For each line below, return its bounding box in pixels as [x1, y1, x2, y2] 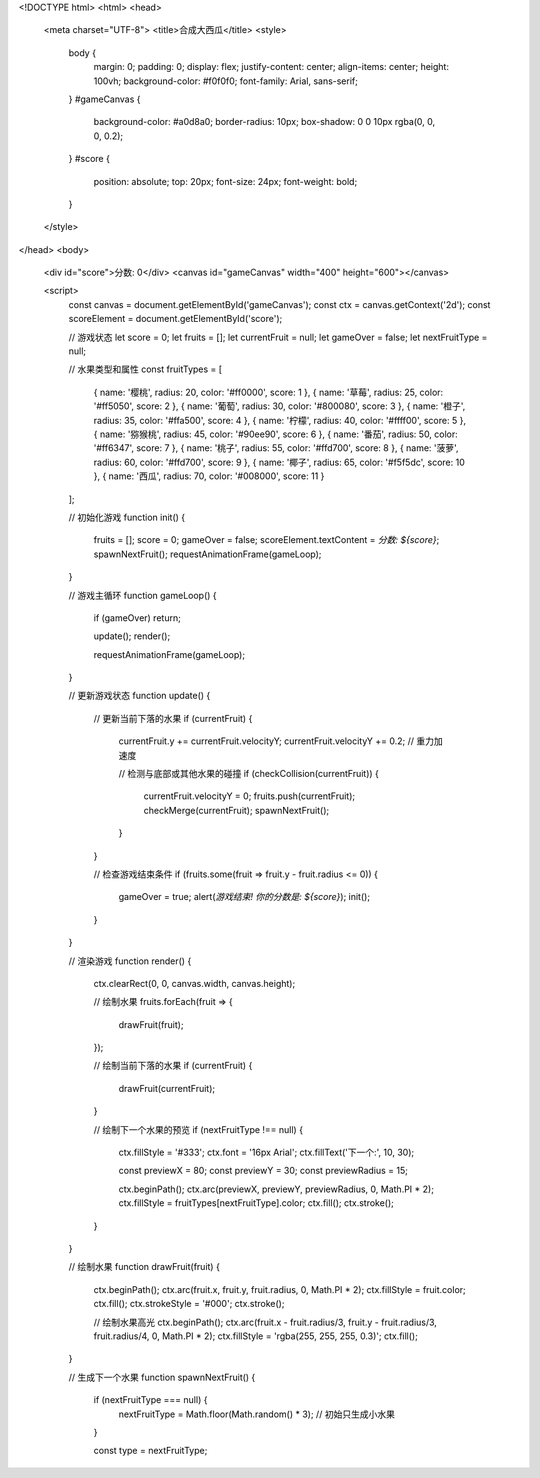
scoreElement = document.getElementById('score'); [68, 313, 283, 325]
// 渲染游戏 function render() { [68, 955, 192, 967]
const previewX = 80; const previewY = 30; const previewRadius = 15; [118, 1165, 409, 1177]
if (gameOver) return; [93, 611, 182, 624]
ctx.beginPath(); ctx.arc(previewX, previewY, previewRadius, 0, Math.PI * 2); [118, 1183, 435, 1195]
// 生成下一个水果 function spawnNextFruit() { [68, 1371, 256, 1383]
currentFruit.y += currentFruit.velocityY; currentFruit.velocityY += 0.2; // [118, 735, 415, 747]
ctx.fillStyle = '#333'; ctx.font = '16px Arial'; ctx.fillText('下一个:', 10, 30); [118, 1146, 415, 1159]
